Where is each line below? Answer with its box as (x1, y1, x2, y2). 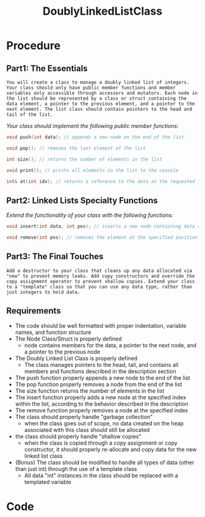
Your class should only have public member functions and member (6, 85, 176, 91)
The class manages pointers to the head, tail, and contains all (24, 361, 179, 368)
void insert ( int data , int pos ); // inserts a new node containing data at (6, 224, 203, 230)
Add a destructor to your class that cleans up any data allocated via (6, 268, 192, 274)
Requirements (6, 306, 61, 316)
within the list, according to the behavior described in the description (15, 400, 189, 407)
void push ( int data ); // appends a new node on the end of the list (6, 134, 184, 140)
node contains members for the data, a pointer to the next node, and (24, 341, 196, 349)
